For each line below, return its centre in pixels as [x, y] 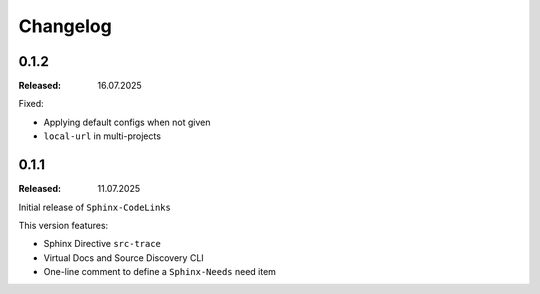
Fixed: [31, 104]
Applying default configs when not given [127, 122]
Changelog [65, 26]
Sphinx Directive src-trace [102, 244]
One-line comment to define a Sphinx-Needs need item [160, 272]
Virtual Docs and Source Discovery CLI [123, 257]
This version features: [63, 225]
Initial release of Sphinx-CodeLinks [95, 207]
